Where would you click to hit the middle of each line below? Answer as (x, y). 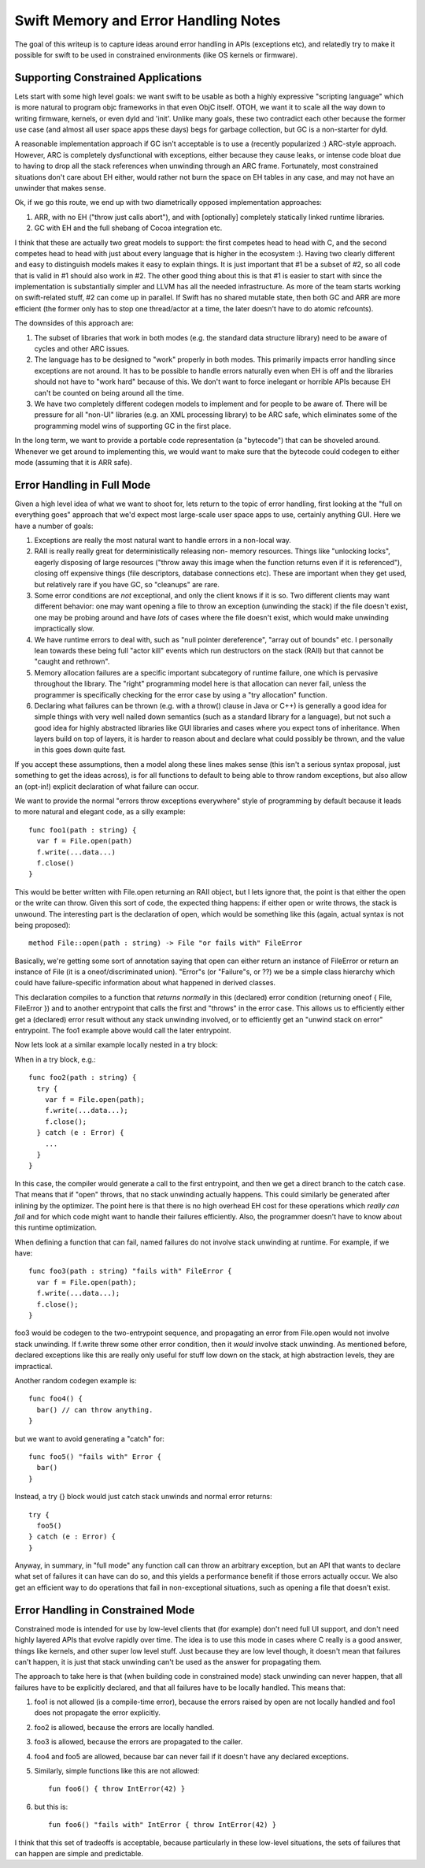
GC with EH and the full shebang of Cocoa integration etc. (128, 228)
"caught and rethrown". (72, 661)
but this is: (51, 1807)
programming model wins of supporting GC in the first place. (133, 426)
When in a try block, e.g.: (55, 1059)
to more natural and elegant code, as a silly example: (100, 812)
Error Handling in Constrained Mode (105, 1610)
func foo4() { (55, 1399)
